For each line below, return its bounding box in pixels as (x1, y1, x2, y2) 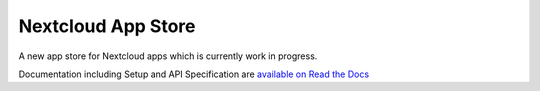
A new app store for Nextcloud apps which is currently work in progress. (18, 50, 318, 62)
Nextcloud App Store (18, 15, 196, 37)
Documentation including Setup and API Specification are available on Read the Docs (18, 68, 370, 80)
